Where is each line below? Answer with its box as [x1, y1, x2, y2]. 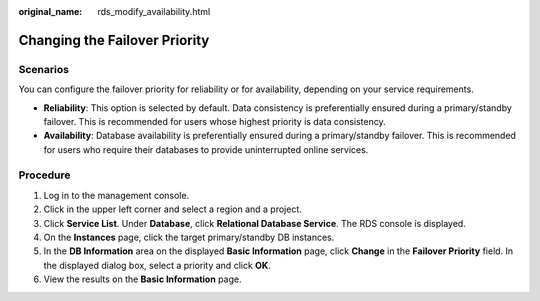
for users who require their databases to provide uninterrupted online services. [43, 143, 369, 155]
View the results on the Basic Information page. [43, 273, 242, 285]
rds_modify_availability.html [97, 6, 211, 17]
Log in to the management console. [43, 189, 190, 201]
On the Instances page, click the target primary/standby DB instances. [43, 231, 335, 244]
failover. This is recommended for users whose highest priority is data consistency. [43, 115, 386, 127]
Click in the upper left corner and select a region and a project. [43, 203, 302, 215]
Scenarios [18, 62, 70, 76]
